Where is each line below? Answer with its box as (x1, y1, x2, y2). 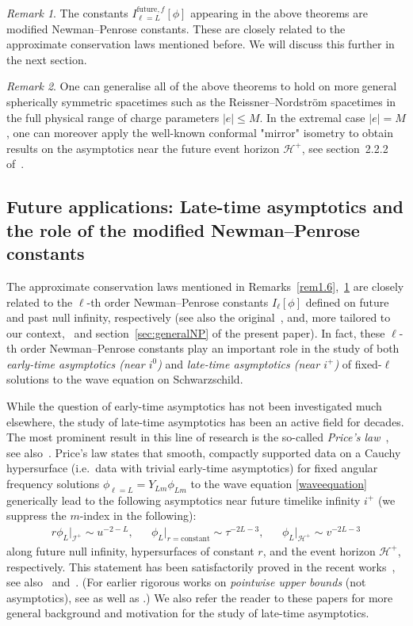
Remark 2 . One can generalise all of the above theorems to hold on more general (6, 78, 397, 94)
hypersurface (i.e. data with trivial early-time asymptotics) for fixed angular (6, 460, 378, 476)
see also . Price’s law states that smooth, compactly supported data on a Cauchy (6, 444, 401, 460)
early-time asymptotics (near (6, 355, 145, 372)
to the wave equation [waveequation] (190, 475, 367, 492)
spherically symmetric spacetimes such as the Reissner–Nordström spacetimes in (6, 93, 396, 109)
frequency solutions (6, 475, 100, 492)
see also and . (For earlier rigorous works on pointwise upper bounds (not (6, 574, 366, 590)
